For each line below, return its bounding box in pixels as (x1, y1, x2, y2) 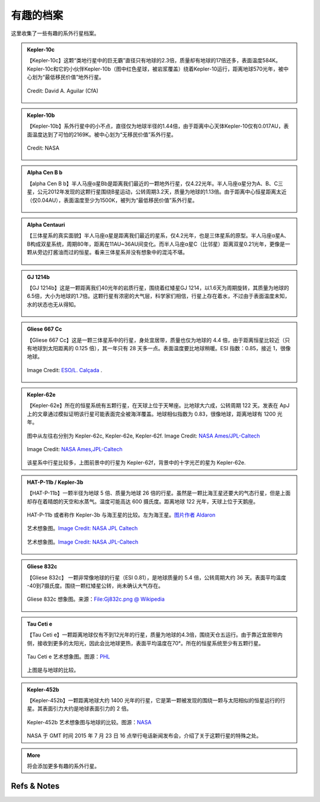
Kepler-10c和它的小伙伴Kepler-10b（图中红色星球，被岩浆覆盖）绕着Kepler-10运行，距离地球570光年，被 (27, 65, 284, 72)
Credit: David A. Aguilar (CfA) (27, 87, 99, 94)
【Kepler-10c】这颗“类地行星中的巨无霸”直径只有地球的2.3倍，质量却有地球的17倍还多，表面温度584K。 (27, 57, 281, 64)
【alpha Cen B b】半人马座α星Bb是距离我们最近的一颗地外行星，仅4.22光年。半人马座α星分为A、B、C (27, 180, 279, 187)
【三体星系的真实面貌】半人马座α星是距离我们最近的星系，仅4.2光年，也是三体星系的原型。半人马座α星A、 (27, 232, 290, 239)
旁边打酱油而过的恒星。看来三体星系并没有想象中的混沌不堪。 (37, 249, 188, 256)
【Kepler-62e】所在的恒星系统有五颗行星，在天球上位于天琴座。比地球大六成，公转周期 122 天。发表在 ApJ (27, 402, 290, 409)
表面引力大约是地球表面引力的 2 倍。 (42, 705, 132, 712)
